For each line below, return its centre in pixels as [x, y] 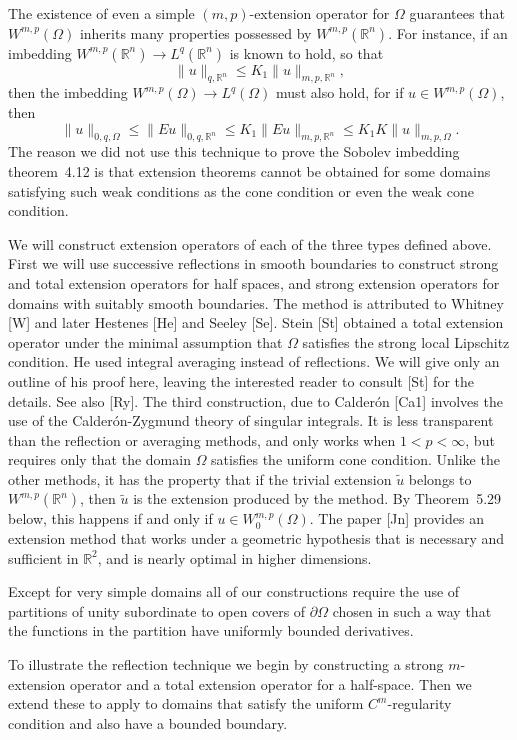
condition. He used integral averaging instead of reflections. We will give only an [254, 361]
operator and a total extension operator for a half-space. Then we [270, 683]
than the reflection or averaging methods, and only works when [202, 439]
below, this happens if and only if [110, 518]
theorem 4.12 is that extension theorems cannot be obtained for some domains [249, 170]
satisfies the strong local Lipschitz [406, 341]
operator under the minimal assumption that [145, 341]
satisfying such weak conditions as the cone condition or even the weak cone [241, 190]
